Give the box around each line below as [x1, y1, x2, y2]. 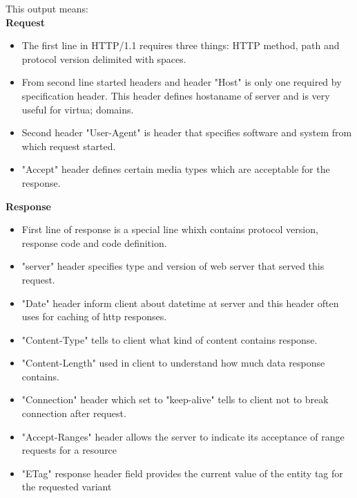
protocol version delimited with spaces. [21, 51, 186, 66]
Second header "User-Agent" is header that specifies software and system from [21, 125, 352, 140]
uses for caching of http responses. [21, 309, 167, 324]
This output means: [6, 1, 88, 15]
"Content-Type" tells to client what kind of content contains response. [21, 332, 318, 347]
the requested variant [21, 479, 112, 494]
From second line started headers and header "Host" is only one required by [21, 75, 342, 89]
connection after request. [21, 406, 126, 421]
